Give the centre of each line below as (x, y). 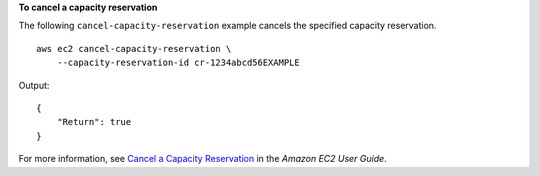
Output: (34, 85)
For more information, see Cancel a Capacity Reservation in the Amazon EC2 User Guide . (202, 159)
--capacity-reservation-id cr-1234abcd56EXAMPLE (178, 63)
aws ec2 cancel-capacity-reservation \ (134, 48)
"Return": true (94, 122)
